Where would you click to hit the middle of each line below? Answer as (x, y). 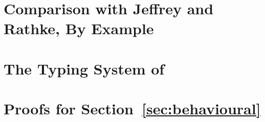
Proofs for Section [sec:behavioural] (132, 108)
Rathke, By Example (79, 28)
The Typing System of (84, 68)
